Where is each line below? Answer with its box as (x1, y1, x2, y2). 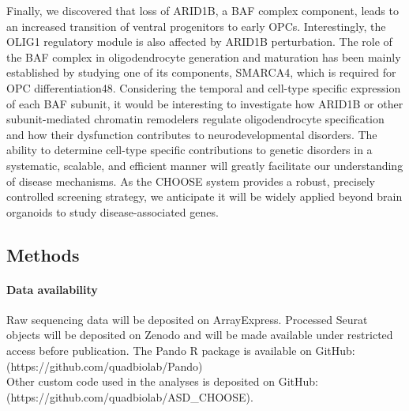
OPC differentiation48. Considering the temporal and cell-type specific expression (6, 79, 401, 96)
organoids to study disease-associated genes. (6, 203, 219, 220)
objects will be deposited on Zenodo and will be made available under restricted (6, 326, 393, 343)
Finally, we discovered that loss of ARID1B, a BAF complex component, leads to (6, 2, 399, 18)
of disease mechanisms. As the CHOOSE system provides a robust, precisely (6, 172, 375, 189)
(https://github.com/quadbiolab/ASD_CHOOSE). (6, 388, 253, 405)
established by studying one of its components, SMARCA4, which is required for (6, 64, 396, 81)
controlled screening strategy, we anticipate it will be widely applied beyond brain (6, 188, 403, 205)
